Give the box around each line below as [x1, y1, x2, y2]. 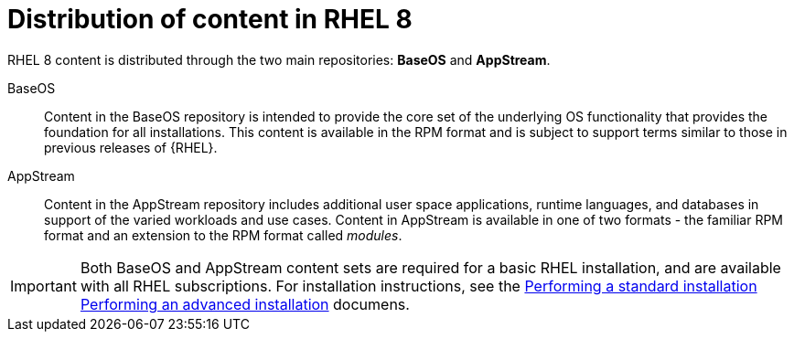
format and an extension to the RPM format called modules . [44, 227, 402, 243]
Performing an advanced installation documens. [80, 294, 410, 313]
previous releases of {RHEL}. [44, 139, 218, 155]
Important [10, 276, 77, 295]
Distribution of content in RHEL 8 [7, 4, 413, 35]
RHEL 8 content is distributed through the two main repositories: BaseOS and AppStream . [7, 51, 551, 68]
